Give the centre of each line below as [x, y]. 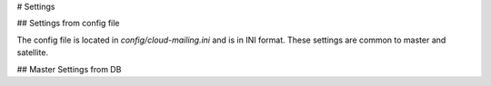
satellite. [33, 53]
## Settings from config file [68, 24]
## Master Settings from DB [69, 69]
